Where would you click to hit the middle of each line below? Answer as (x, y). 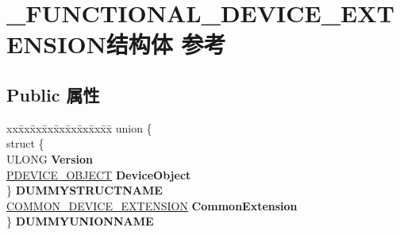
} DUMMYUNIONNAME (80, 221)
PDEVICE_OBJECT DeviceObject (99, 174)
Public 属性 (53, 94)
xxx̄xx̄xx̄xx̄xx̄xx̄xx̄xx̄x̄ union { (79, 127)
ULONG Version (50, 158)
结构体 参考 (166, 44)
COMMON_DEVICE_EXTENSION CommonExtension (152, 205)
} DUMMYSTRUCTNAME (85, 190)
